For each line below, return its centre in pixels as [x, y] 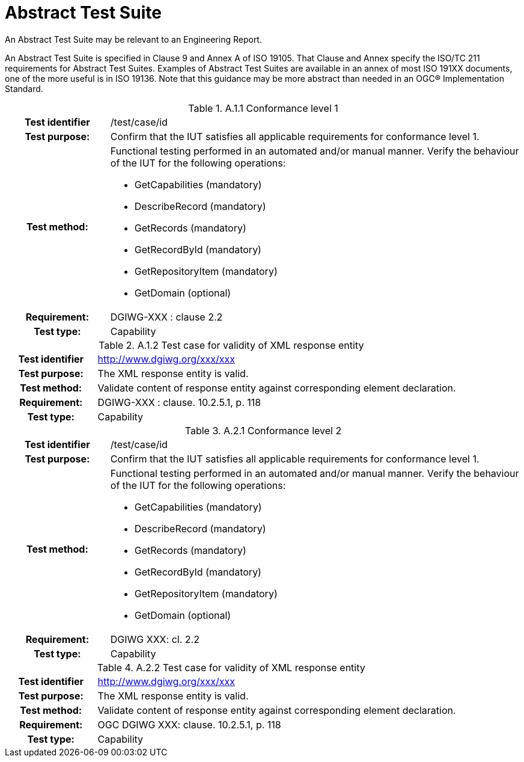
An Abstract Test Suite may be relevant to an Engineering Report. [133, 39]
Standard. [24, 88]
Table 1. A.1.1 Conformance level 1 [263, 108]
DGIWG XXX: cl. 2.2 [155, 639]
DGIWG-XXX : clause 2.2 [166, 317]
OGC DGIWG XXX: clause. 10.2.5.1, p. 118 [189, 724]
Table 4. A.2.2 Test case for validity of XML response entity [231, 667]
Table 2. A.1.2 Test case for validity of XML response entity [231, 345]
